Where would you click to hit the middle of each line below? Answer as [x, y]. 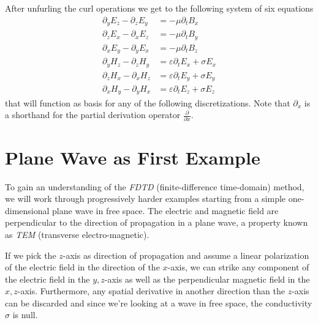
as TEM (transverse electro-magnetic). [77, 234]
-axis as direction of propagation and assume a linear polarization [186, 255]
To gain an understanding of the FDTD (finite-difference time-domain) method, [155, 186]
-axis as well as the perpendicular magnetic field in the [207, 279]
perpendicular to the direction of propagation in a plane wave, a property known [157, 222]
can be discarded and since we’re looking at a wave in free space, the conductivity [159, 303]
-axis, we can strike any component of [238, 267]
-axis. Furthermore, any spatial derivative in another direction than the [151, 291]
